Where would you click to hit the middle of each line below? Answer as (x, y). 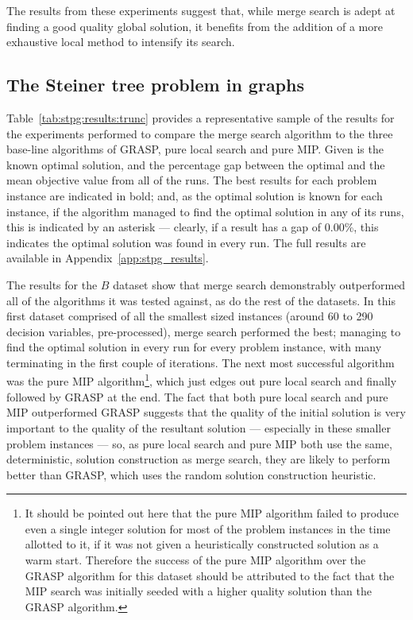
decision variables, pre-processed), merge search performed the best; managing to (204, 331)
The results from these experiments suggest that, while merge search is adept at (201, 10)
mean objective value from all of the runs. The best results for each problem (192, 180)
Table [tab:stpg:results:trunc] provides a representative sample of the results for (201, 117)
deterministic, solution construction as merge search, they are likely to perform (199, 459)
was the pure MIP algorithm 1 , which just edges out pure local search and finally (202, 380)
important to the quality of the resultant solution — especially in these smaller (199, 427)
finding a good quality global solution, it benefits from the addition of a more (195, 26)
